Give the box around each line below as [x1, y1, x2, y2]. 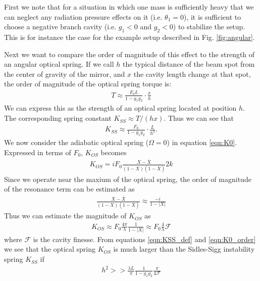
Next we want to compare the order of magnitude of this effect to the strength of [4, 49, 255, 59]
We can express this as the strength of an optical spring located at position [4, 103, 237, 113]
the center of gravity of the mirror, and [4, 68, 125, 79]
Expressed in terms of [4, 147, 71, 157]
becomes [100, 147, 127, 157]
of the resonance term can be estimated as [4, 183, 135, 194]
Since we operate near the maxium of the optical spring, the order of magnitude [4, 173, 251, 184]
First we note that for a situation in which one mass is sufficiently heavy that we [4, 2, 254, 12]
